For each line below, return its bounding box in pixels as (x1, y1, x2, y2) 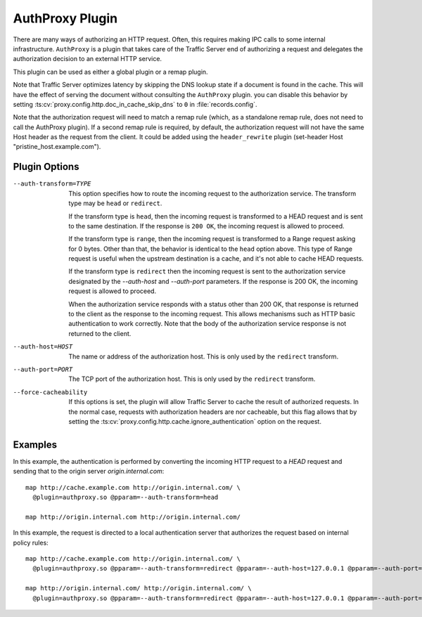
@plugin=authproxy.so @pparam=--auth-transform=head (32, 493, 219, 502)
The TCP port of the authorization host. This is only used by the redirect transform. (68, 375, 316, 383)
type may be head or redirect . (68, 199, 162, 207)
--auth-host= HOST (13, 343, 73, 351)
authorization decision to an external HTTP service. (13, 55, 162, 63)
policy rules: (13, 538, 49, 547)
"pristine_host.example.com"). (13, 143, 101, 151)
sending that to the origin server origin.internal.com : (13, 467, 165, 476)
